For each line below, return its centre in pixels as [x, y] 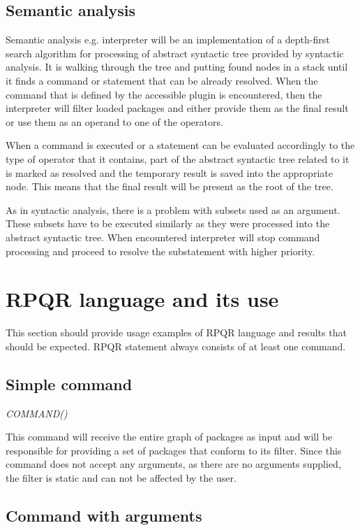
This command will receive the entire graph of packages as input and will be [169, 437]
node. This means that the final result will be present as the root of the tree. [170, 186]
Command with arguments [104, 515]
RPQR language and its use [142, 299]
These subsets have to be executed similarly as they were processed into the [168, 223]
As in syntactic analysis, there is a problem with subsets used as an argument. [173, 209]
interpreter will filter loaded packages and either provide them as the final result [177, 108]
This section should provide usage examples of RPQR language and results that [176, 332]
